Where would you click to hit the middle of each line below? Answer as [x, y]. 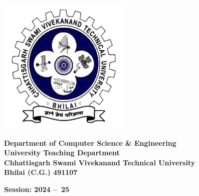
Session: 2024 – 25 [37, 189]
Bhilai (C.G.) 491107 [41, 172]
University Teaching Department [62, 153]
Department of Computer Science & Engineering [90, 142]
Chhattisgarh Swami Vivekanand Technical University [100, 162]
